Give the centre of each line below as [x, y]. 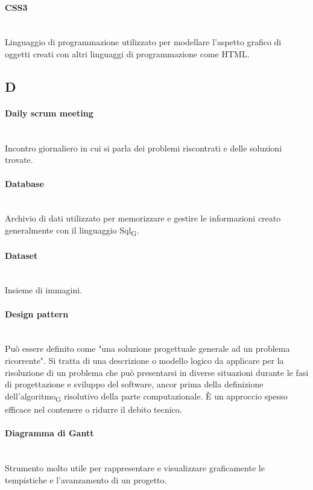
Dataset [21, 255]
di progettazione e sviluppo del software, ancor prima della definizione [134, 384]
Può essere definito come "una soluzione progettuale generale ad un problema [147, 348]
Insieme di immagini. [44, 290]
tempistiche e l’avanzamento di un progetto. [86, 479]
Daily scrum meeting [49, 113]
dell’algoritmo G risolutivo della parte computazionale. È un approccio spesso [146, 396]
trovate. [19, 160]
